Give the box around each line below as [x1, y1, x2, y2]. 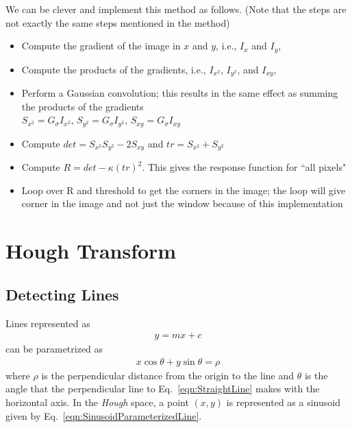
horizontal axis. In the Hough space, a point [5, 394, 189, 409]
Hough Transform [5, 237, 177, 265]
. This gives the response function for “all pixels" [142, 160, 347, 174]
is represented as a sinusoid [226, 394, 340, 409]
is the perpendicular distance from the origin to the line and [41, 368, 294, 382]
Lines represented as [5, 316, 90, 330]
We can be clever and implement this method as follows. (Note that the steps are [5, 2, 347, 16]
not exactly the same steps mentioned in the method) [5, 15, 230, 29]
